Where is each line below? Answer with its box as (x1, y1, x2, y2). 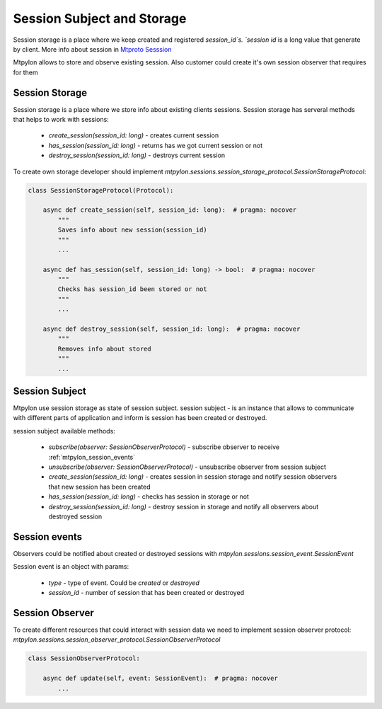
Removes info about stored (57, 344, 151, 353)
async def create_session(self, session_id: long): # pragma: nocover (42, 206, 297, 214)
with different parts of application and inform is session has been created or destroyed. (13, 414, 267, 422)
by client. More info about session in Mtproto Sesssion (13, 45, 172, 53)
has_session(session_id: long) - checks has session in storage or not (48, 492, 249, 501)
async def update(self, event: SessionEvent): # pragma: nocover (42, 674, 279, 683)
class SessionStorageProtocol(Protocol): (28, 186, 174, 194)
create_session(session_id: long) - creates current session (48, 131, 219, 140)
